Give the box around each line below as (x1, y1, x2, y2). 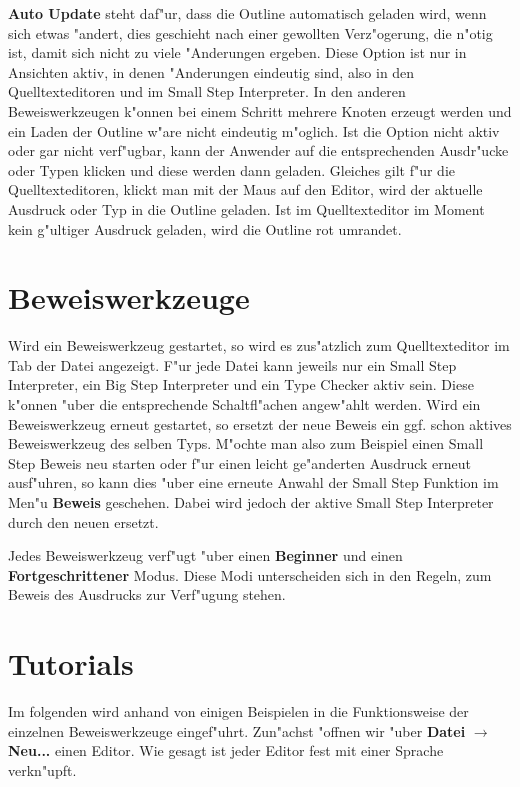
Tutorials (8, 643, 134, 684)
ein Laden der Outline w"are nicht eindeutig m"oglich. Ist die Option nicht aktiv (8, 120, 500, 141)
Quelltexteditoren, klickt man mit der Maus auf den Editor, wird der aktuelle (8, 179, 483, 200)
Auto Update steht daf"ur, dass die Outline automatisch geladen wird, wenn (8, 3, 487, 23)
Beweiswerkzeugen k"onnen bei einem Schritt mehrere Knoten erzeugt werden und (8, 100, 512, 121)
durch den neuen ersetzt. (8, 511, 159, 532)
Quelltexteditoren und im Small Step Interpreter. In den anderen (8, 81, 406, 102)
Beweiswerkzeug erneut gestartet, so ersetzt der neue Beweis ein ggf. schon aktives (8, 413, 512, 434)
